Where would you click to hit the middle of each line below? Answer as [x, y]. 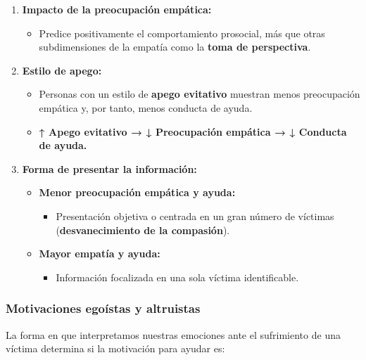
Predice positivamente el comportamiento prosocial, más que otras [182, 33]
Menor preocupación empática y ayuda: [137, 192]
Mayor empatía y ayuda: [100, 253]
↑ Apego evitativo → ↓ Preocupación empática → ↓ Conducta [193, 131]
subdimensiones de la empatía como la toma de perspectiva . [175, 47]
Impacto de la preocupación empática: [117, 9]
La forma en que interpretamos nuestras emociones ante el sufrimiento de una [173, 334]
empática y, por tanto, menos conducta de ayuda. [146, 107]
